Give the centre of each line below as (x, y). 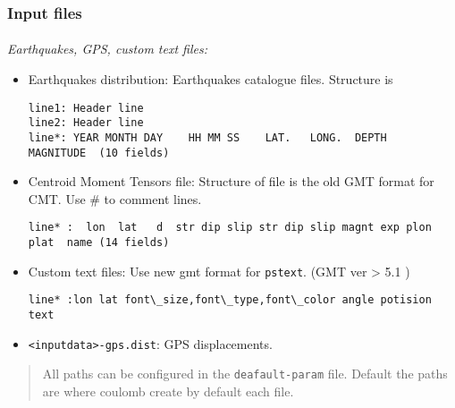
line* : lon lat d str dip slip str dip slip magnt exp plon (230, 228)
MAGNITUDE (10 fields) (99, 153)
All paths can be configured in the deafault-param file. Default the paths (245, 374)
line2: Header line (86, 123)
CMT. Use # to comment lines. (115, 198)
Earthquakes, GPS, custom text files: (107, 49)
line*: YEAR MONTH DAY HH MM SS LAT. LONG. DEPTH (207, 137)
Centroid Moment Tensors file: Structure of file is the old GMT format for (231, 181)
